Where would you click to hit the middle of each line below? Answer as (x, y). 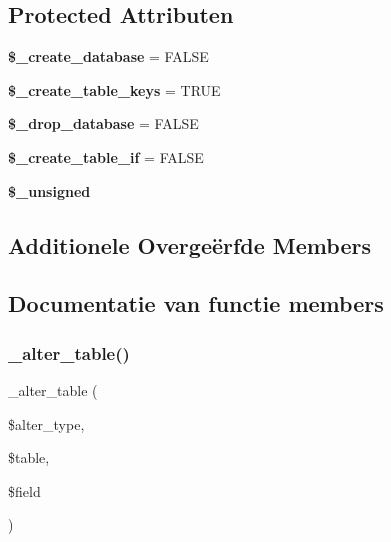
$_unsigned (49, 190)
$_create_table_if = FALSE (106, 156)
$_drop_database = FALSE (103, 123)
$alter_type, (46, 423)
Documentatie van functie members (196, 303)
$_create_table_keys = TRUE (114, 89)
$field (24, 490)
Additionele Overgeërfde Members (189, 244)
